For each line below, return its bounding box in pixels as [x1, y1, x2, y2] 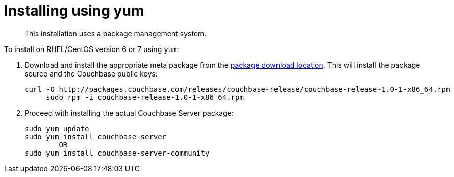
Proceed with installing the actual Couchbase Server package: [24, 108, 234, 117]
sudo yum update [24, 124, 89, 133]
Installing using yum [4, 2, 144, 19]
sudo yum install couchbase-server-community [24, 148, 210, 157]
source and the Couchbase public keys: [24, 69, 158, 78]
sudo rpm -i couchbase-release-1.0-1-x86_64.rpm [46, 93, 244, 102]
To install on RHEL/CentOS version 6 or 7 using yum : [4, 44, 179, 54]
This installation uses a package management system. [24, 29, 207, 38]
